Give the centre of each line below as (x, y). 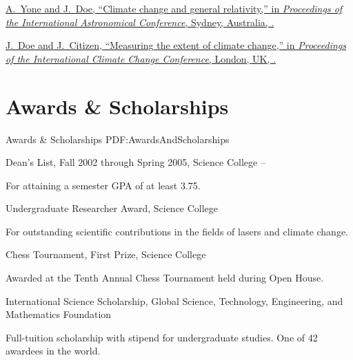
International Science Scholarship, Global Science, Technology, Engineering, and (174, 300)
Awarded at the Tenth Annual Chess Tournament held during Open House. (165, 278)
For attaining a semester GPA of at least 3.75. (103, 185)
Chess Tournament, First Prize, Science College (106, 254)
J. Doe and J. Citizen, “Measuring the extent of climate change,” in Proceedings (176, 45)
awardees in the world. (53, 351)
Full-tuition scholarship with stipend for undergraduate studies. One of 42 (162, 337)
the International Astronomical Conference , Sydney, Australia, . (140, 22)
